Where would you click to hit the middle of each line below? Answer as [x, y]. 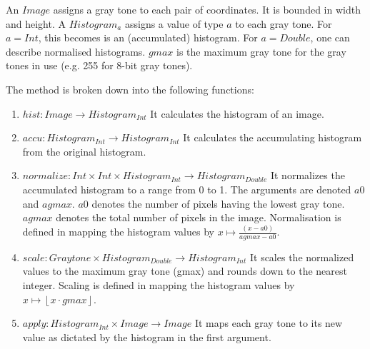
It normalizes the [307, 175]
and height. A [36, 23]
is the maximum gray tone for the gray [261, 51]
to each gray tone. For [284, 23]
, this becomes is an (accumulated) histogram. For [148, 37]
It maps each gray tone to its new [269, 323]
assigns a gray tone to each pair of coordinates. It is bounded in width [207, 9]
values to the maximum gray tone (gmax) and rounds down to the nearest [185, 271]
